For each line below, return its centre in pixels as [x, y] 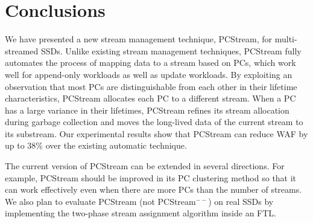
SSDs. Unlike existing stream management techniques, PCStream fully [171, 50]
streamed [22, 50]
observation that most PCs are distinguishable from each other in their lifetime [151, 86]
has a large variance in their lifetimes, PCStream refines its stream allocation [147, 110]
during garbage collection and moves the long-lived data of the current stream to [154, 122]
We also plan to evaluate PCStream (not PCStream [100, 201]
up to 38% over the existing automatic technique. [96, 145]
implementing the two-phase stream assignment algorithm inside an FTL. [141, 213]
